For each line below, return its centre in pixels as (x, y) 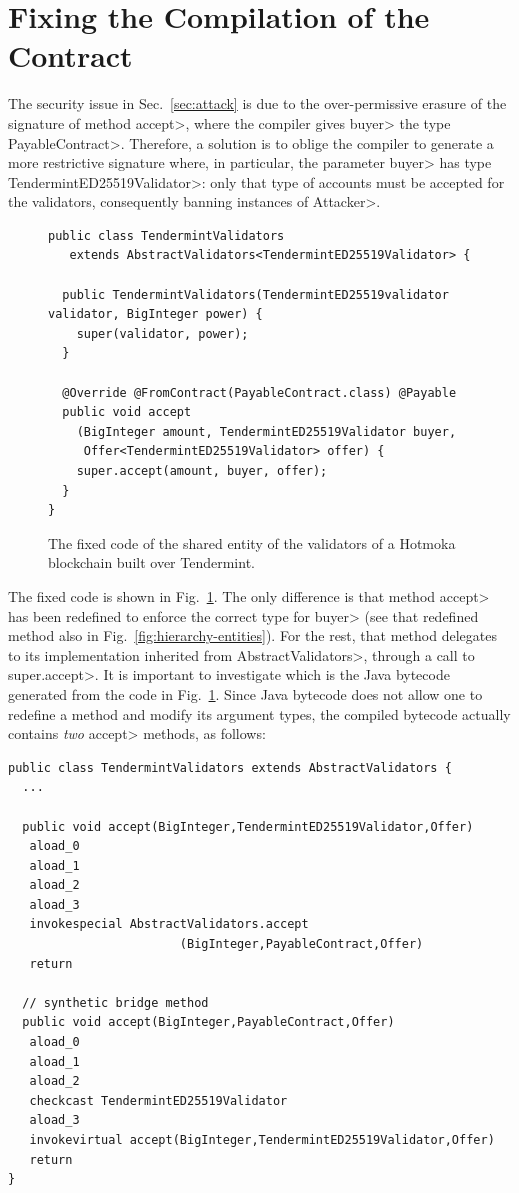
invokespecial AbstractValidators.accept (169, 924)
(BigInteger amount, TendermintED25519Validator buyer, (266, 431)
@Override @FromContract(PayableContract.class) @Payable (259, 392)
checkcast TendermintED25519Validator (158, 1100)
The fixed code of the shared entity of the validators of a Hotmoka (252, 542)
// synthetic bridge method (115, 1002)
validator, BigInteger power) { (155, 314)
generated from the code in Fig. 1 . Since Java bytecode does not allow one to (245, 693)
